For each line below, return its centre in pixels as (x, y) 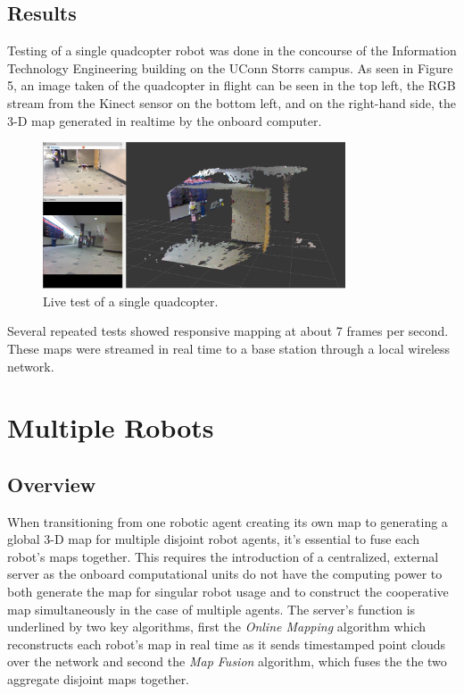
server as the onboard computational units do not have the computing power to (225, 574)
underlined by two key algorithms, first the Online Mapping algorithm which (216, 627)
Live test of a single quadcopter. (131, 301)
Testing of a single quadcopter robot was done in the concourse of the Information (232, 50)
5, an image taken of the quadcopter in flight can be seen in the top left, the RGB (232, 85)
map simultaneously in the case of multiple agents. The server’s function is (211, 609)
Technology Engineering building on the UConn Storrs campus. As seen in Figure (230, 67)
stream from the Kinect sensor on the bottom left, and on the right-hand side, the (232, 102)
